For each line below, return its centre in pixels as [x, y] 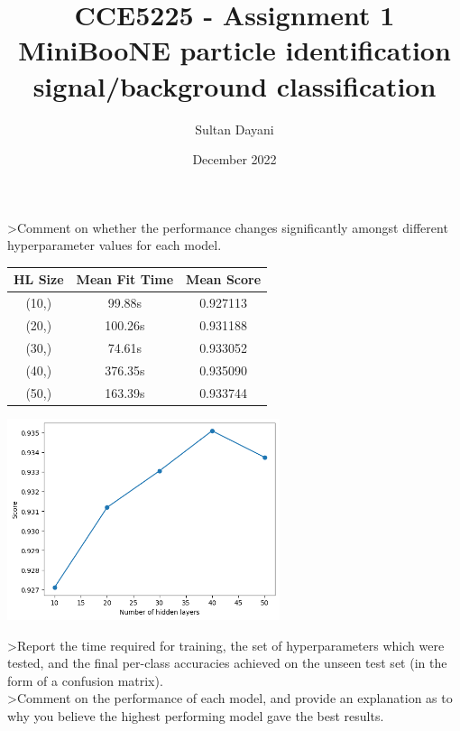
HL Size [39, 279]
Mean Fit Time [125, 279]
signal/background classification [235, 85]
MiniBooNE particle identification [235, 50]
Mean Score [224, 279]
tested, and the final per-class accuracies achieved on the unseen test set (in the [227, 663]
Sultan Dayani [235, 129]
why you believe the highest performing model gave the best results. [196, 715]
